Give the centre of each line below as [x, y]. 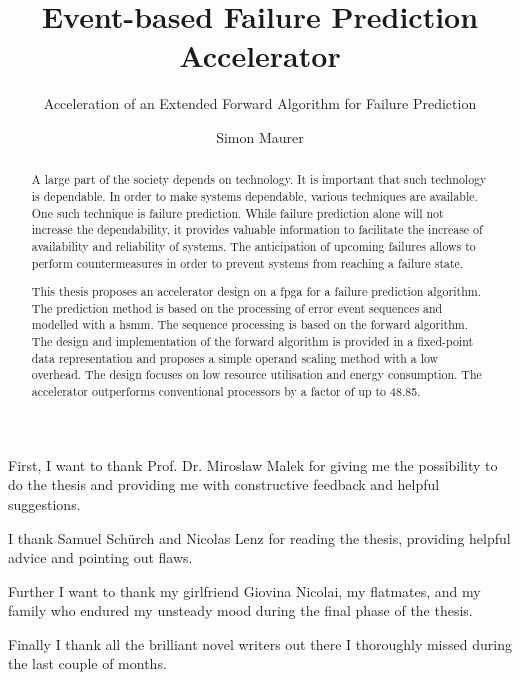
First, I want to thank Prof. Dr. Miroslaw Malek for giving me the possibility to [253, 464]
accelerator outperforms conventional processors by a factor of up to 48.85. [226, 391]
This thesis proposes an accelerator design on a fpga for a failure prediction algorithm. [256, 291]
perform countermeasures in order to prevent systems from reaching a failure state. [247, 262]
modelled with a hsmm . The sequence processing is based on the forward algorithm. [249, 324]
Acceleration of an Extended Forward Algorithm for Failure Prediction [260, 103]
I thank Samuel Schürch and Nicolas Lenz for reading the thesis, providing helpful [259, 537]
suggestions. [44, 503]
